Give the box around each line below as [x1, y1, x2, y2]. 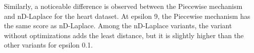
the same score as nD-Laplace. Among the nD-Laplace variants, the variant [4, 20, 232, 31]
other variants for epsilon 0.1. [4, 40, 93, 50]
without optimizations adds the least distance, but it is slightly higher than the [4, 30, 244, 40]
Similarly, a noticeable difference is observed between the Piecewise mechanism [4, 1, 243, 11]
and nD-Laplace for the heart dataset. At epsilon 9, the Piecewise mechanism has [4, 10, 251, 21]
